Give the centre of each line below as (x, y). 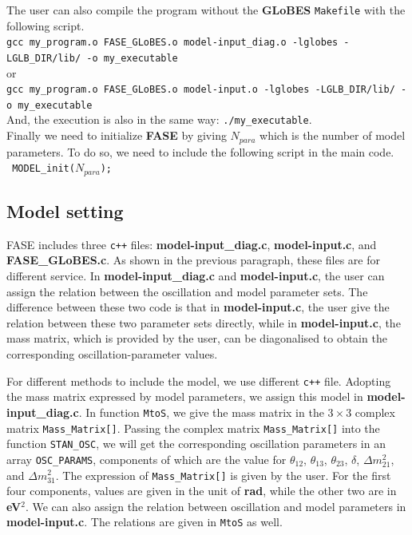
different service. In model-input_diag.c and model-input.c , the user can (196, 276)
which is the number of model (333, 135)
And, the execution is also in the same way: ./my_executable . (159, 119)
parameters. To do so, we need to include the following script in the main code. (200, 151)
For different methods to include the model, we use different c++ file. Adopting (199, 380)
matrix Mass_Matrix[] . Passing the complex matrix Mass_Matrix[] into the (193, 428)
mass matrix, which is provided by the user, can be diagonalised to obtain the (197, 338)
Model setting (65, 211)
